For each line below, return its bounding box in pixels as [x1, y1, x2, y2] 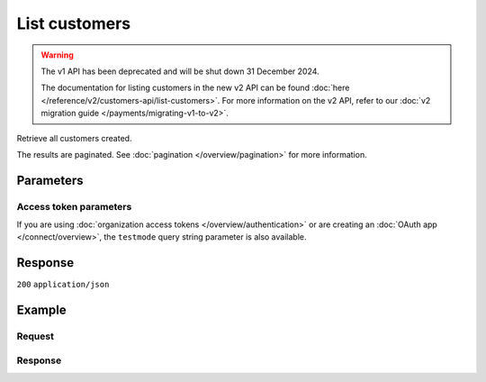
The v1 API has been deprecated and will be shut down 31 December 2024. [40, 66, 319, 77]
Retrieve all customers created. [16, 132, 132, 143]
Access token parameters [16, 200, 132, 213]
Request [16, 330, 54, 342]
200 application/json [16, 279, 110, 290]
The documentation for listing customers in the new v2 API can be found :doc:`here [40, 82, 350, 94]
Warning [40, 50, 74, 60]
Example [16, 303, 67, 318]
